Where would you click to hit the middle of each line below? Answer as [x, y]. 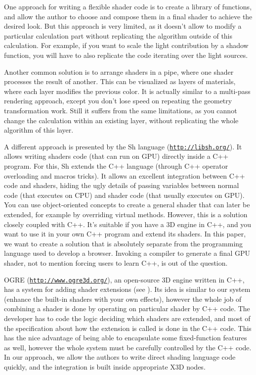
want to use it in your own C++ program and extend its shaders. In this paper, [125, 234]
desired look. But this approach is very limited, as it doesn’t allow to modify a [123, 26]
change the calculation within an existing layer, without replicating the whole [121, 120]
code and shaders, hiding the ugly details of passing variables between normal [122, 185]
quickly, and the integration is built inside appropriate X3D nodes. [105, 366]
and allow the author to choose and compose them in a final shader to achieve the [128, 16]
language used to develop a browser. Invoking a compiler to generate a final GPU [127, 253]
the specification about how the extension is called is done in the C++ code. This [128, 328]
